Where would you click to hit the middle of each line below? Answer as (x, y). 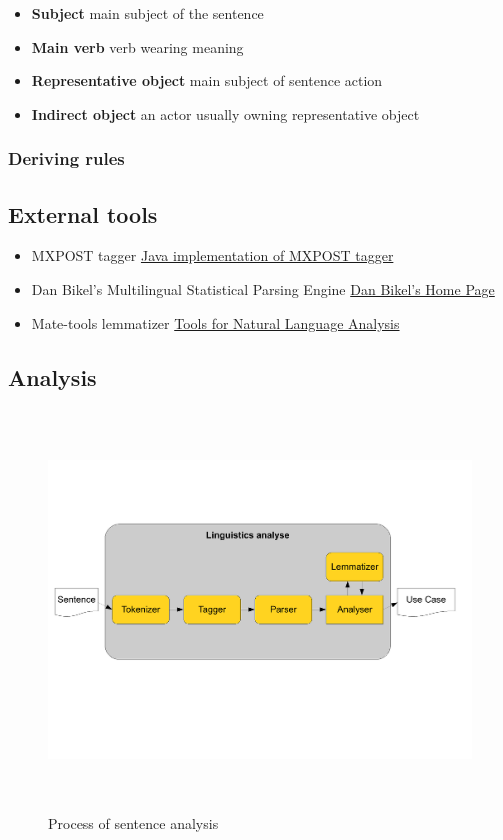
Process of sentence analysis (133, 823)
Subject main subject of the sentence (147, 13)
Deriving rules (66, 158)
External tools (83, 213)
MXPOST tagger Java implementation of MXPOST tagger (212, 255)
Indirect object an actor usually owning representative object (225, 113)
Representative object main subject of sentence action (207, 80)
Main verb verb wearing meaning (137, 46)
